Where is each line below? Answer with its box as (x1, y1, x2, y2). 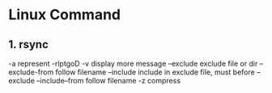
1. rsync (8, 38, 49, 51)
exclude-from (8, 67, 54, 77)
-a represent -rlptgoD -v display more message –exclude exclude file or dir (8, 59, 258, 68)
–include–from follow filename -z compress (36, 76, 181, 85)
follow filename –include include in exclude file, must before (55, 67, 255, 77)
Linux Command (8, 6, 121, 24)
